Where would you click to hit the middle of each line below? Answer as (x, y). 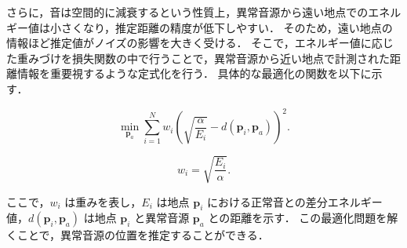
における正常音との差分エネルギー (294, 201)
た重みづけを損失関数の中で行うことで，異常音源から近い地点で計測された (198, 58)
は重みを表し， (103, 201)
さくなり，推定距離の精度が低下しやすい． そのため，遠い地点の (227, 27)
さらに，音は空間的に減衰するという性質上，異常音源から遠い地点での (187, 12)
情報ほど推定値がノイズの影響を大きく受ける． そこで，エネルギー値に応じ (200, 43)
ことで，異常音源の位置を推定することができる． (143, 235)
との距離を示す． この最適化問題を (298, 218)
